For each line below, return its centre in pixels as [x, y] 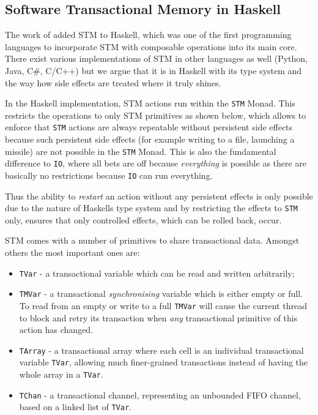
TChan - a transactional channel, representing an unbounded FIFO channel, [160, 394]
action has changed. [56, 330]
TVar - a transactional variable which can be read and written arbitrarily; [157, 273]
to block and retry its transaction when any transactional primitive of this [158, 317]
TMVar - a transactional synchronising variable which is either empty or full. [161, 293]
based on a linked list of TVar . [75, 407]
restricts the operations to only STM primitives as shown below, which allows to [156, 115]
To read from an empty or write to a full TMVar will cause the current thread [163, 305]
